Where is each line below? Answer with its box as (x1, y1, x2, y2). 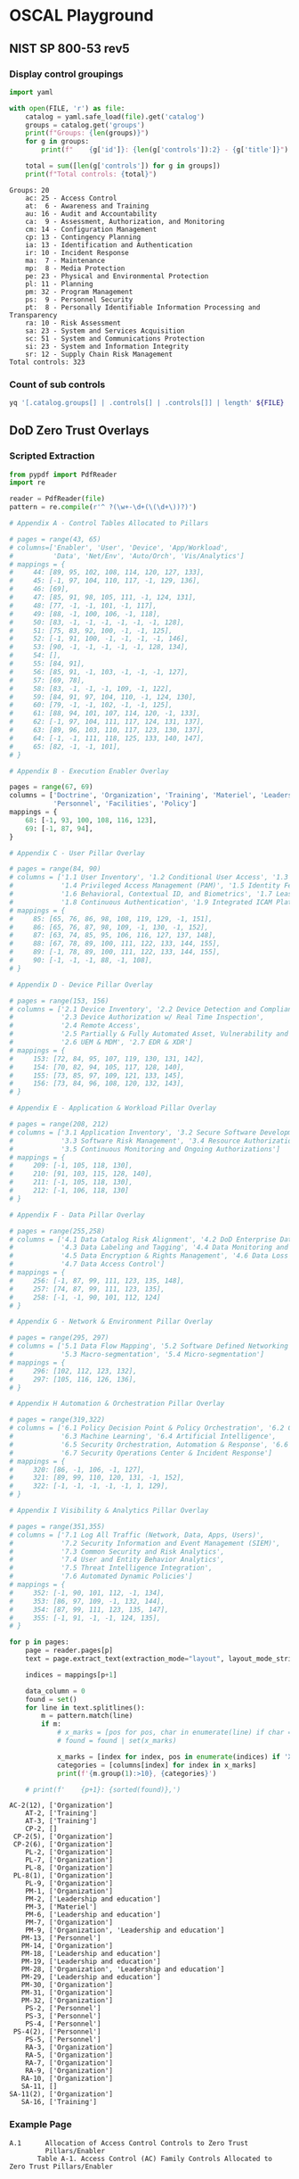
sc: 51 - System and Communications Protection (25, 334, 205, 343)
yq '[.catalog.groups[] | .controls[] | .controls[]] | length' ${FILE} (9, 399, 285, 408)
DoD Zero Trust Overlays (9, 423, 149, 438)
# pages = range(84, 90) (9, 864, 101, 874)
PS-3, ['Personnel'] (25, 2012, 101, 2021)
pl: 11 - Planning (25, 279, 93, 288)
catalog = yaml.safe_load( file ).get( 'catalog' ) (25, 112, 205, 121)
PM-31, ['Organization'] (20, 1988, 114, 1998)
